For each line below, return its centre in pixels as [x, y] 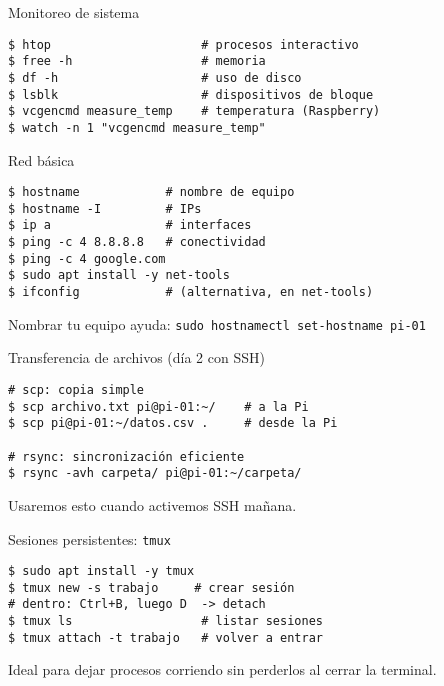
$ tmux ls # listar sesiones [165, 621]
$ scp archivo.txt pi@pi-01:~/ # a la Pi [158, 406]
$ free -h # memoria [137, 61]
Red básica [41, 159]
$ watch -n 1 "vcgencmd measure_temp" [137, 127]
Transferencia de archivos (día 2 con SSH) [136, 357]
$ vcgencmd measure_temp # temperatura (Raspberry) [194, 111]
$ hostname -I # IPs [105, 208]
